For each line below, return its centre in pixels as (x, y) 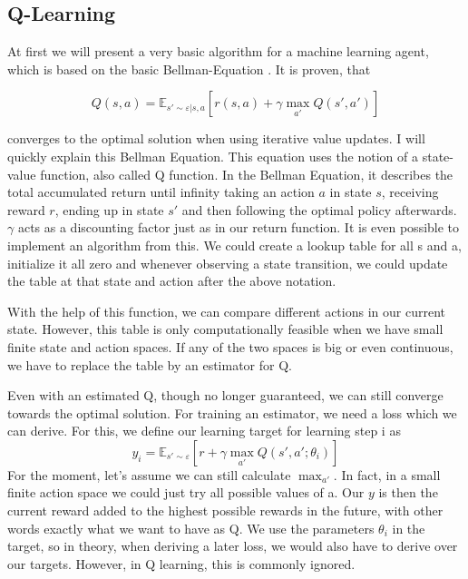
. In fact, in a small (387, 474)
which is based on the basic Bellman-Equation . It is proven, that (189, 69)
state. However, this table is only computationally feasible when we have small (225, 329)
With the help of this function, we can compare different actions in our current (226, 311)
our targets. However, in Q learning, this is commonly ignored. (181, 563)
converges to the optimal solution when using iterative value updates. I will (216, 138)
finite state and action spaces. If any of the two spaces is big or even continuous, (230, 346)
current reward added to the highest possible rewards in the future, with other (225, 510)
